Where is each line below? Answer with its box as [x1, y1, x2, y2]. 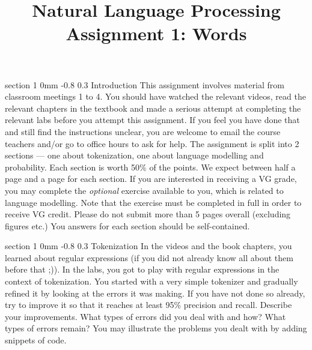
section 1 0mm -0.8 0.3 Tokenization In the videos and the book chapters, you [5, 240, 292, 252]
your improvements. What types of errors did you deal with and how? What [5, 310, 286, 322]
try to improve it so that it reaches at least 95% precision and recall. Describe [5, 298, 292, 311]
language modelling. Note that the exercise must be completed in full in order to [5, 196, 302, 208]
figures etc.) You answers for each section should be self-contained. [5, 219, 250, 232]
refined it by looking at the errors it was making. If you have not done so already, [5, 286, 305, 299]
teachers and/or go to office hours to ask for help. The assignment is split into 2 [5, 137, 299, 149]
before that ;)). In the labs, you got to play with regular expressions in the [5, 263, 280, 276]
